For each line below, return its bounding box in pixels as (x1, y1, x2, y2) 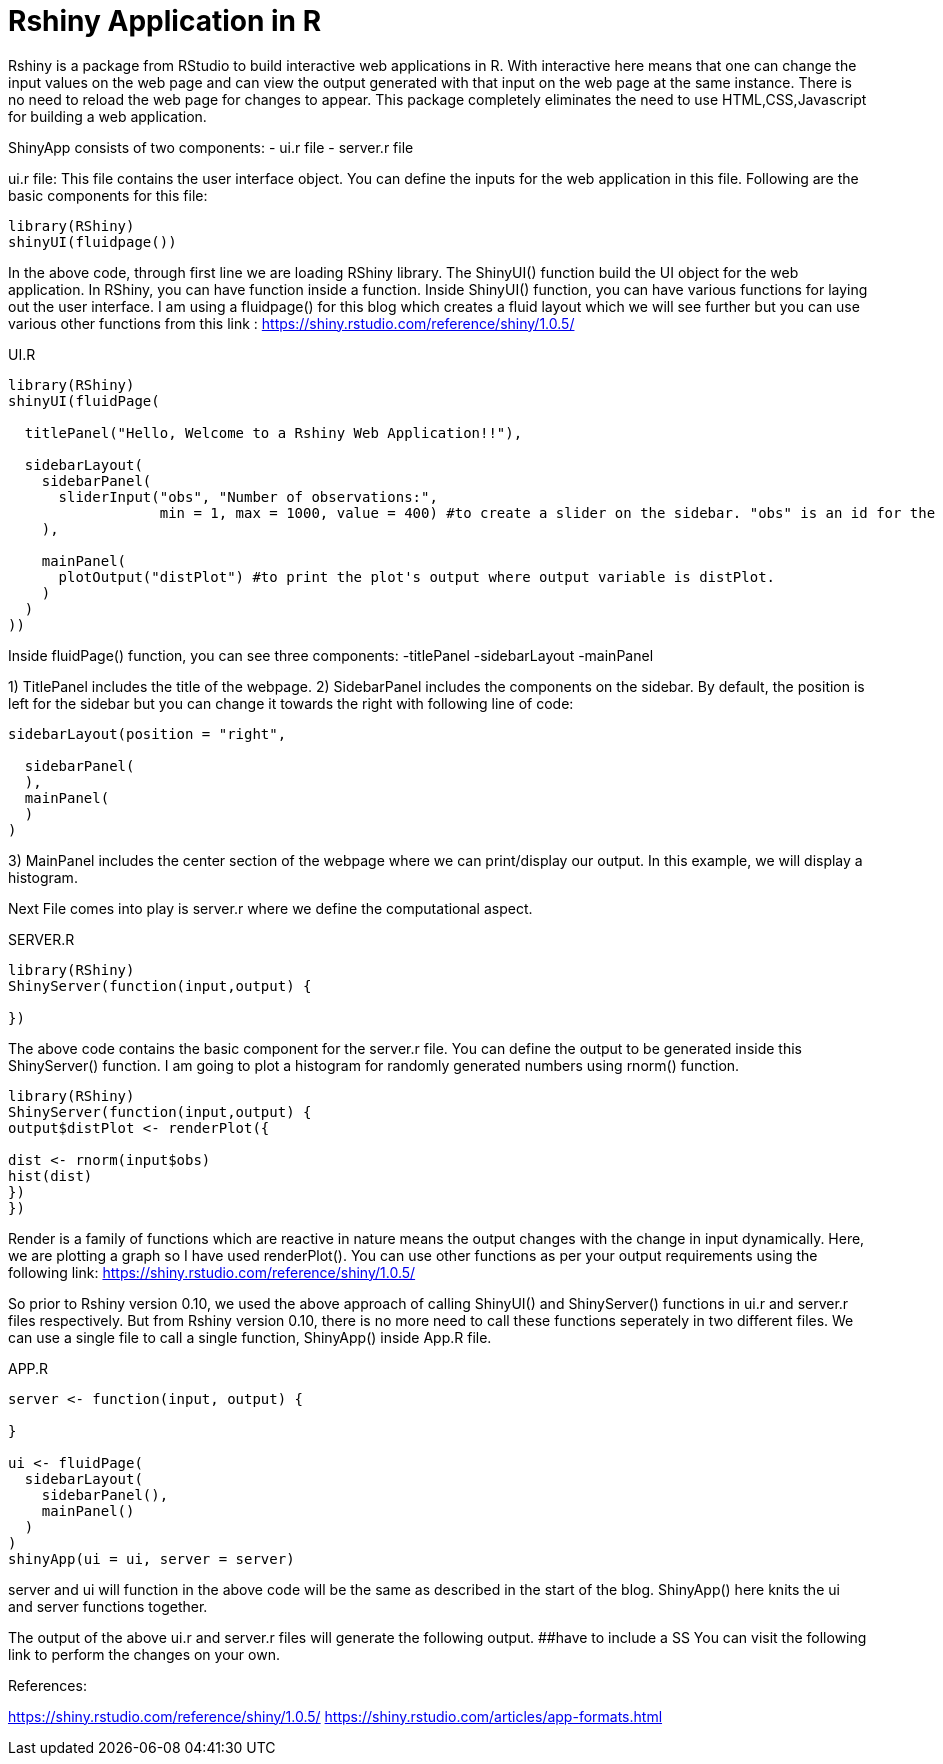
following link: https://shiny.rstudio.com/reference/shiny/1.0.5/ (8, 1263, 416, 1281)
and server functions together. (8, 1597, 208, 1615)
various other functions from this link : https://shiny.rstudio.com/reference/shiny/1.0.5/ (8, 314, 575, 332)
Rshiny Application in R (8, 4, 322, 38)
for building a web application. (8, 107, 207, 125)
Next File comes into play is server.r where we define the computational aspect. (8, 899, 533, 917)
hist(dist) (8, 1167, 93, 1184)
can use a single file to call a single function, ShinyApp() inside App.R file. (8, 1328, 492, 1346)
